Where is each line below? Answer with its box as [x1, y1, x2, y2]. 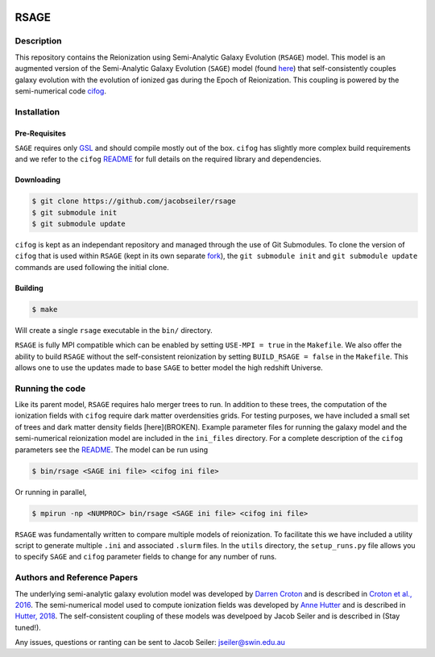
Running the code [14, 383, 86, 394]
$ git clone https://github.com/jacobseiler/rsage [31, 197, 237, 206]
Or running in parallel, [14, 487, 87, 497]
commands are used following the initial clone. [14, 262, 169, 272]
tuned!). [14, 622, 42, 632]
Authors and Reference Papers [14, 572, 139, 584]
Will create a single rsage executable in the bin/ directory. [14, 325, 213, 335]
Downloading [14, 175, 60, 185]
